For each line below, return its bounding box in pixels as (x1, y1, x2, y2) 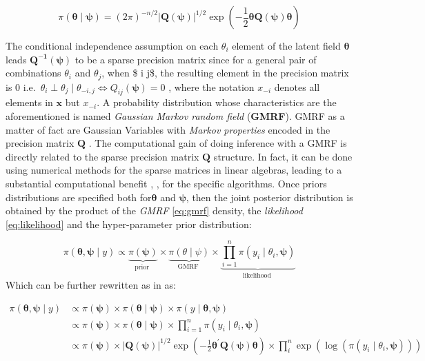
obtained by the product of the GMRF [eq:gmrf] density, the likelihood (6, 203, 303, 218)
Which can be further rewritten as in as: (6, 277, 176, 291)
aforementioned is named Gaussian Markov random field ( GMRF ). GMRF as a (6, 109, 345, 123)
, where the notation (168, 79, 255, 94)
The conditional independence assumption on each (6, 39, 219, 52)
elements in (6, 95, 53, 110)
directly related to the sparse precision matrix (6, 149, 199, 163)
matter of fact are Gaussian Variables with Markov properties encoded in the (6, 122, 330, 136)
